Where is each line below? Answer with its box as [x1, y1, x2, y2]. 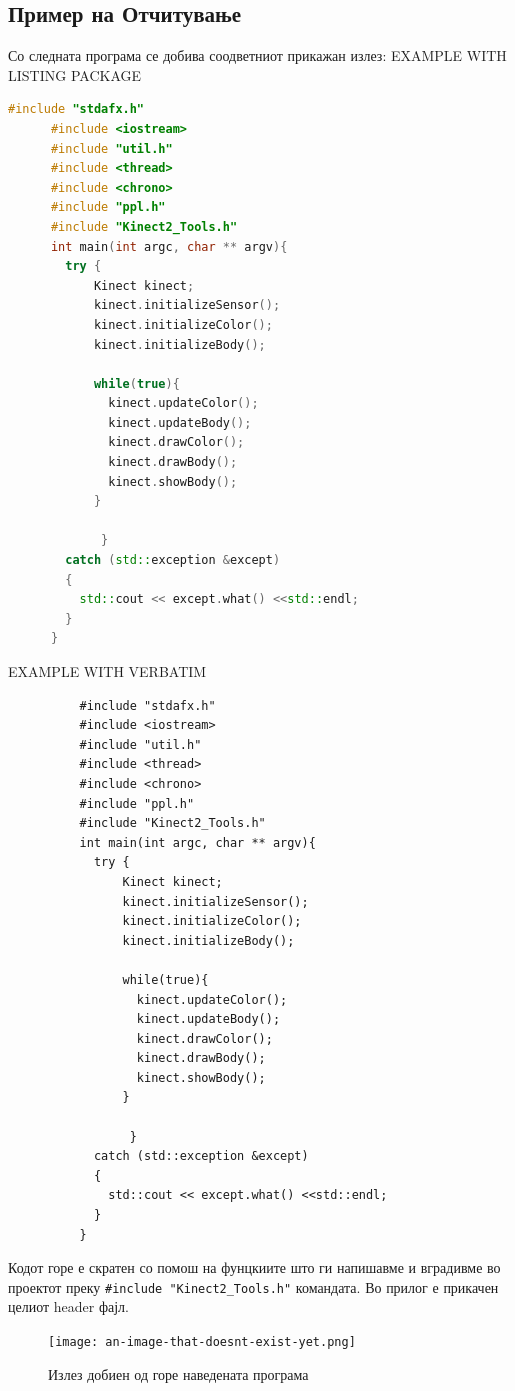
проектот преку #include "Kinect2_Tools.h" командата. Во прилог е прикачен [8, 1276, 499, 1297]
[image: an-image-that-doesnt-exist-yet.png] [48, 1335, 356, 1350]
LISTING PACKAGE [8, 64, 142, 85]
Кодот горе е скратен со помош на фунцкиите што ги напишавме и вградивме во [8, 1257, 501, 1278]
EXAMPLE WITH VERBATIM [8, 661, 207, 682]
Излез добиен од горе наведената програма [48, 1363, 309, 1384]
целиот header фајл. [8, 1296, 129, 1317]
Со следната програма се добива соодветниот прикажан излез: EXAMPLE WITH [8, 45, 507, 66]
